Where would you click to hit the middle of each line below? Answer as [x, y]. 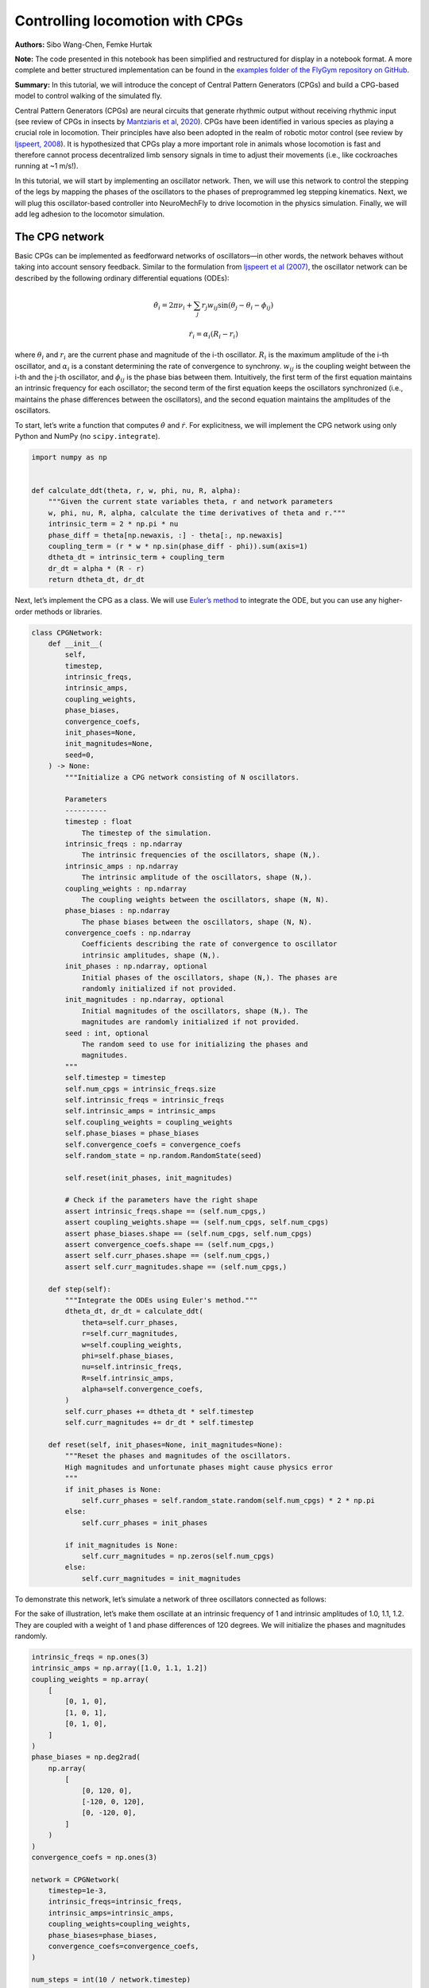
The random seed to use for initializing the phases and [195, 1044]
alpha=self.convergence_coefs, [143, 1389]
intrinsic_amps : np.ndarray [122, 866]
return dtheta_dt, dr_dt [97, 580]
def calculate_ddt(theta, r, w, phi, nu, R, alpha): [136, 491]
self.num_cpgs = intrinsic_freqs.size [140, 1089]
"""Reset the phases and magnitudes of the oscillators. [178, 1456]
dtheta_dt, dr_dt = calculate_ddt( [134, 1311]
